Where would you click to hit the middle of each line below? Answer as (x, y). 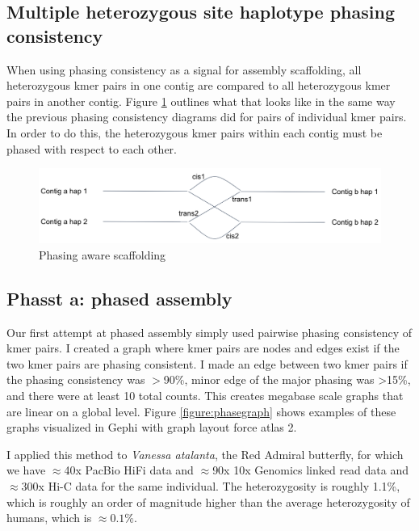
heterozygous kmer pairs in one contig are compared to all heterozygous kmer (199, 85)
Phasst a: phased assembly (119, 298)
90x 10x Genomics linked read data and (311, 470)
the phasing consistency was (76, 379)
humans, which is (49, 518)
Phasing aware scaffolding (103, 254)
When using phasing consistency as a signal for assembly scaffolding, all (184, 69)
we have (26, 470)
